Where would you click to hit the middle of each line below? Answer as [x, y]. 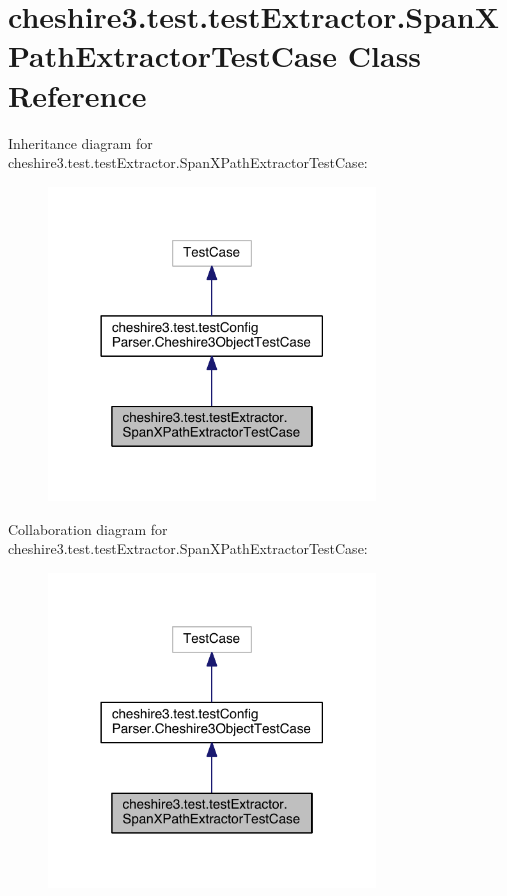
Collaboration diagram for [88, 528]
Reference [77, 94]
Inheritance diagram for [80, 142]
